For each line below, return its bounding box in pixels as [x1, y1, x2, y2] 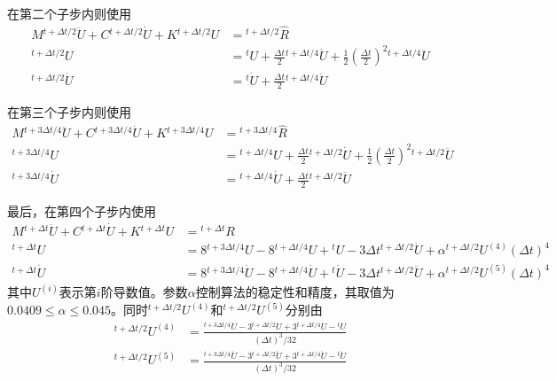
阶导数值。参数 [100, 283, 188, 301]
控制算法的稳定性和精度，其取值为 [195, 283, 395, 301]
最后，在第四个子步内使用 [7, 201, 156, 220]
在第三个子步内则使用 [7, 103, 131, 121]
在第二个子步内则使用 [7, 4, 131, 22]
